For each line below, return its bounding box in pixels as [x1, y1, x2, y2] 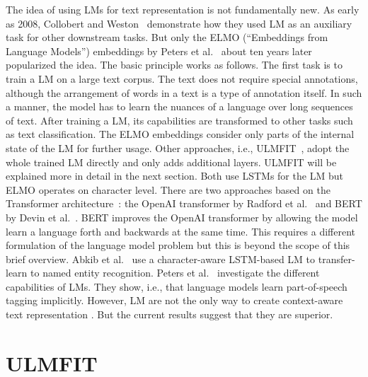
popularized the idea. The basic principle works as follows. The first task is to [6, 57, 343, 72]
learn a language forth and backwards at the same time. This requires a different [6, 224, 356, 238]
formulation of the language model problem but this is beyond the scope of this [6, 238, 350, 253]
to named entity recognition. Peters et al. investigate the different [30, 265, 320, 280]
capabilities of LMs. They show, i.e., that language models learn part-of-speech [6, 279, 347, 294]
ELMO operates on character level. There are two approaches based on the [6, 182, 330, 197]
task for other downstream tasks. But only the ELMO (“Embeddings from [6, 30, 328, 45]
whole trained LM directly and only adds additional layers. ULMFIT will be [6, 154, 337, 169]
